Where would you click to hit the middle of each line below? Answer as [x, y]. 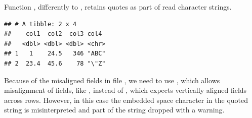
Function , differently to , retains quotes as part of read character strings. [118, 7]
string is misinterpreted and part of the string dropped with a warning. [114, 110]
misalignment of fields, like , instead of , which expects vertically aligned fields [125, 90]
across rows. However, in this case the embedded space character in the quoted [126, 100]
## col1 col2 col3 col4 [53, 34]
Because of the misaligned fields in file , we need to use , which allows [112, 80]
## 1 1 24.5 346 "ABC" [55, 54]
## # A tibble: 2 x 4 [40, 24]
